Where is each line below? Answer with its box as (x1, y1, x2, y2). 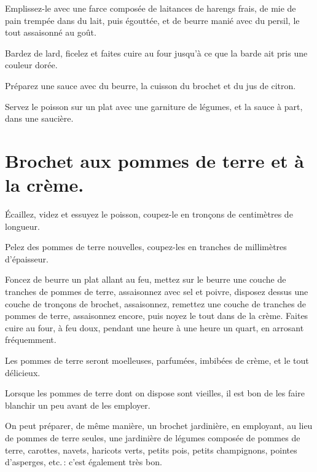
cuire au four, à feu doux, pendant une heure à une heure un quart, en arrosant (5, 321, 304, 334)
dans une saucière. (5, 112, 74, 125)
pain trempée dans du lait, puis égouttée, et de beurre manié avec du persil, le (5, 14, 300, 26)
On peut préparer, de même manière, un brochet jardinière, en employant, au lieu (5, 419, 313, 432)
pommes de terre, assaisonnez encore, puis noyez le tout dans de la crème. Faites (5, 309, 308, 322)
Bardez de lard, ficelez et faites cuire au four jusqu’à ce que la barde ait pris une (5, 46, 308, 59)
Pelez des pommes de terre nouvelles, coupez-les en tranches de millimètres (5, 240, 287, 253)
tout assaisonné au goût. (5, 26, 96, 39)
